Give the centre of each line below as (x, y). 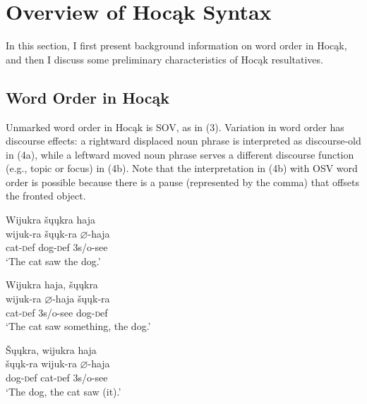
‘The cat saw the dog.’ (53, 261)
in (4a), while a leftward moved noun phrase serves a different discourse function (180, 154)
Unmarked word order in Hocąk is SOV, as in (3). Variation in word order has (175, 127)
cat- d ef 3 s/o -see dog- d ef (57, 312)
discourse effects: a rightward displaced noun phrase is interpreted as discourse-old (183, 141)
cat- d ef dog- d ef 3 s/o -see (57, 247)
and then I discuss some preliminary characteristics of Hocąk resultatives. (164, 59)
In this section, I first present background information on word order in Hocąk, (176, 45)
